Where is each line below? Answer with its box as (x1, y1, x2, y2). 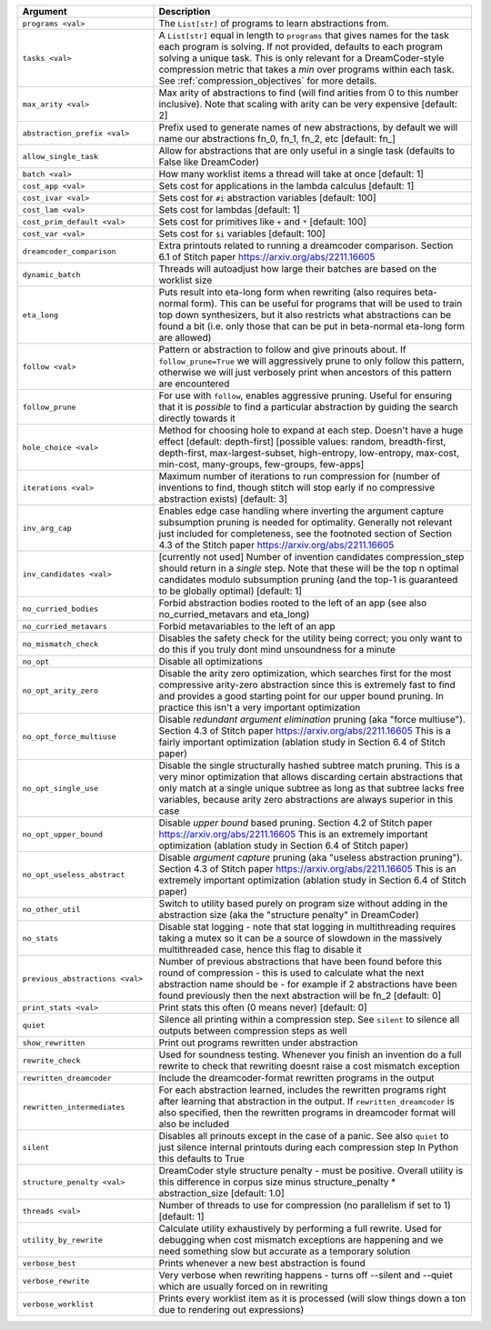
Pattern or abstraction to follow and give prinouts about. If (158, 344, 406, 355)
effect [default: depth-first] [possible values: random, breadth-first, (158, 435, 446, 447)
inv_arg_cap (22, 523, 72, 533)
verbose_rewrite (22, 1275, 90, 1285)
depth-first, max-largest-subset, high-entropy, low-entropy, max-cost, (158, 446, 459, 459)
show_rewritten (22, 1037, 85, 1047)
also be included (158, 1118, 230, 1130)
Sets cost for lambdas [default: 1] (158, 204, 300, 215)
